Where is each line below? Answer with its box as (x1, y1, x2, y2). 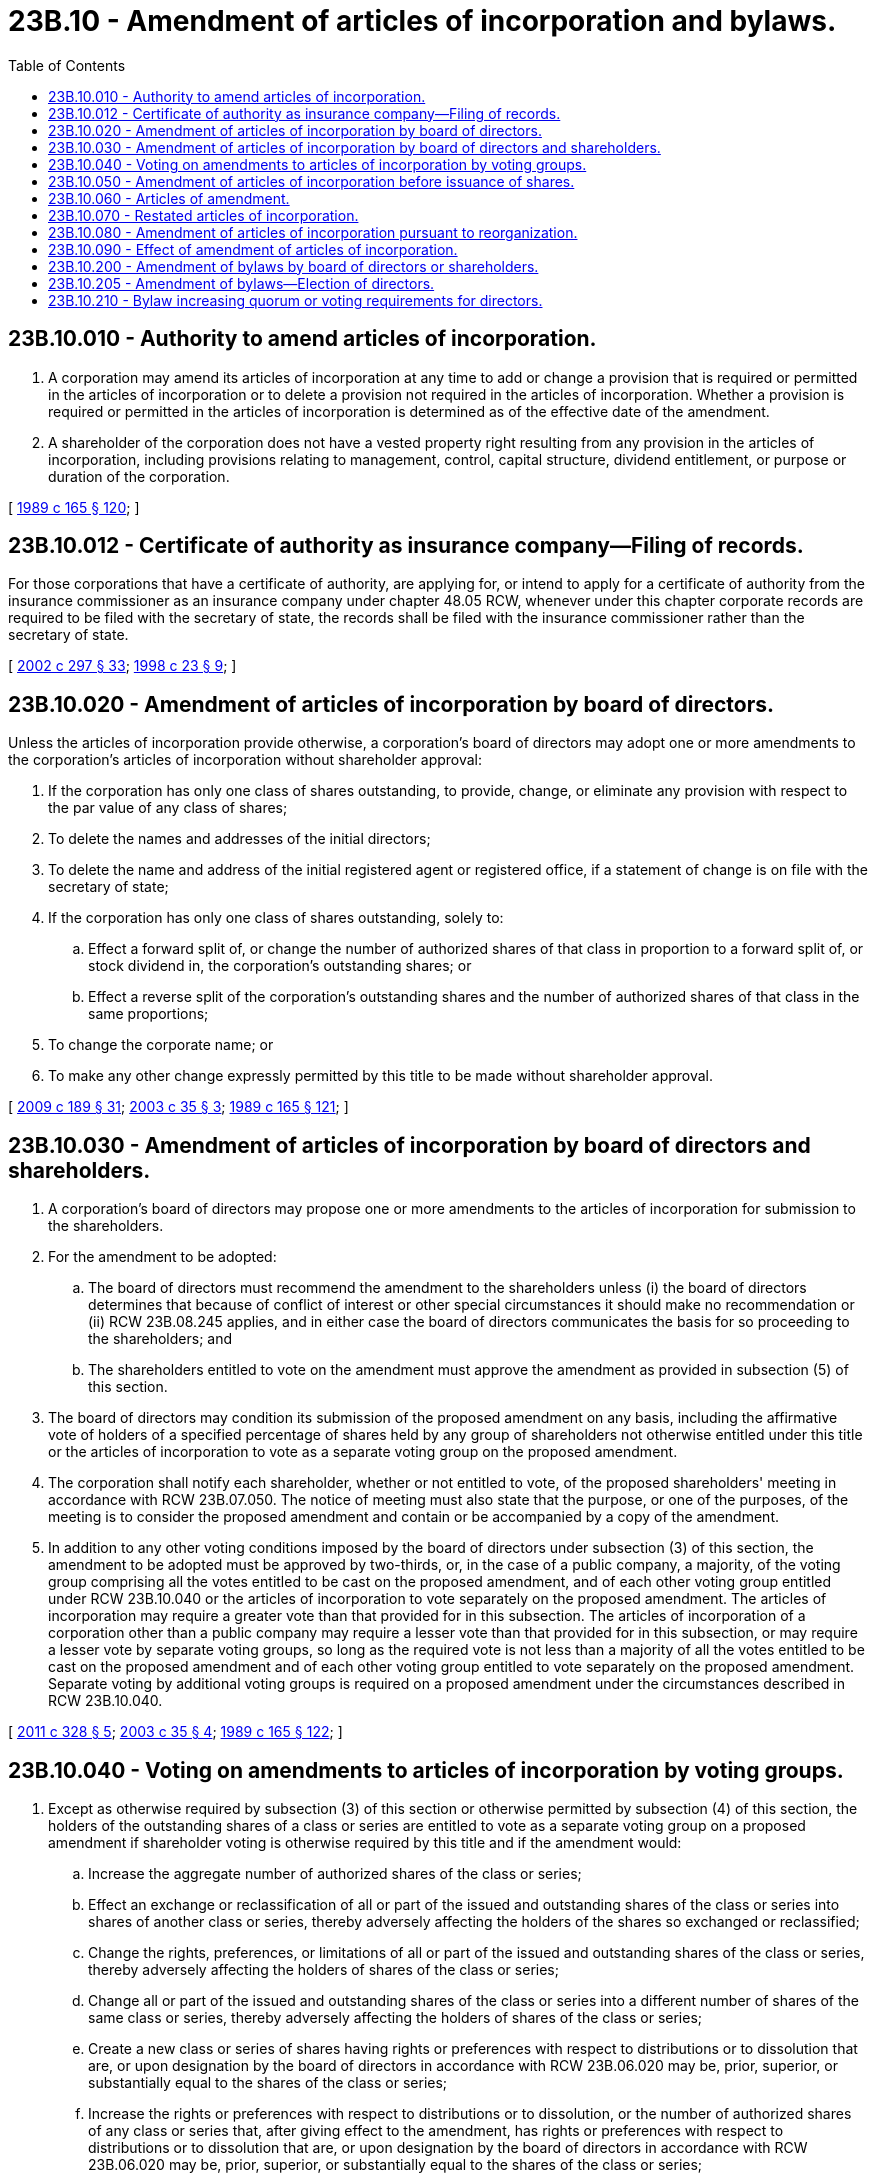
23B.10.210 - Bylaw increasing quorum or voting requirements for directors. (48, 291, 543, 309)
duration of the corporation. (48, 467, 230, 485)
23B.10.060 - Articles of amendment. (48, 189, 290, 207)
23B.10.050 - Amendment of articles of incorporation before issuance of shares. (48, 172, 575, 190)
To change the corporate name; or (48, 1036, 274, 1054)
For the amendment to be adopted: (48, 1248, 277, 1266)
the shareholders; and (88, 1330, 233, 1348)
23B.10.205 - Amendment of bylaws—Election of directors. (48, 274, 435, 292)
